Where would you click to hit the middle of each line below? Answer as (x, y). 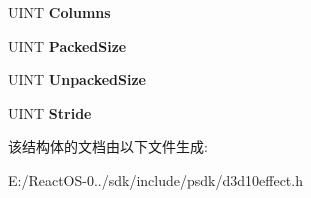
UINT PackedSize (67, 45)
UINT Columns (59, 12)
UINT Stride (50, 112)
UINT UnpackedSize (77, 79)
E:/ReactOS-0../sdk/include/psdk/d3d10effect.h (155, 179)
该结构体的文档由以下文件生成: (108, 146)
